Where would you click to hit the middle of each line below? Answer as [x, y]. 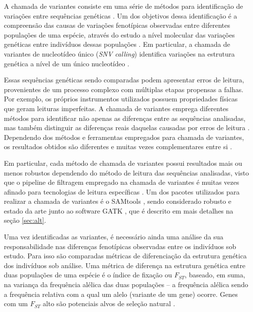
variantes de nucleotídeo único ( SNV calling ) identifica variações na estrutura [119, 53]
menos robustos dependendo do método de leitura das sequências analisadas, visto [126, 172]
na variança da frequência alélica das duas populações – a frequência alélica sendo [126, 284]
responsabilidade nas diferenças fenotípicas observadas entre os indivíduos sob [120, 246]
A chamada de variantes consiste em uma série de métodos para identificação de [124, 6]
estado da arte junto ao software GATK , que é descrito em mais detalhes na [119, 210]
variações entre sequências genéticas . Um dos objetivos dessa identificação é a [121, 15]
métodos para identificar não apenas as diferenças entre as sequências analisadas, [125, 118]
